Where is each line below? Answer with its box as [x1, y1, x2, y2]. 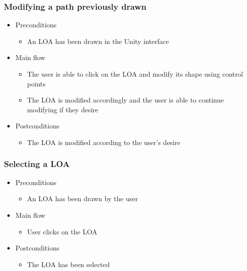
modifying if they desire [27, 104, 98, 114]
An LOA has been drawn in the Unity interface [27, 36, 169, 46]
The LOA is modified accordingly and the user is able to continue [27, 95, 224, 105]
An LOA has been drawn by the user [27, 193, 138, 204]
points [27, 78, 46, 88]
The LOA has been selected [27, 259, 110, 269]
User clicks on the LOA [27, 226, 97, 236]
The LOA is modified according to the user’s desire [27, 137, 180, 147]
